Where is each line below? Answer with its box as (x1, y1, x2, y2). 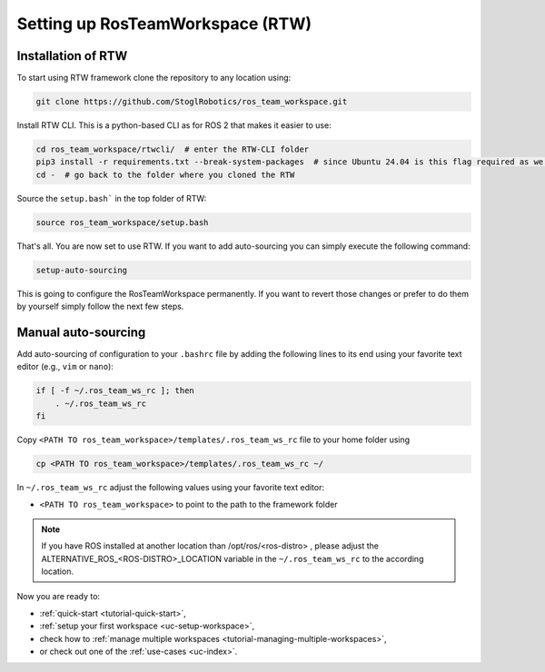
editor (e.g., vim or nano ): (16, 361, 114, 372)
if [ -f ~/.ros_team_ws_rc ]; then (35, 386, 194, 396)
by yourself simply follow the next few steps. (16, 301, 184, 312)
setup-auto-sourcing (35, 264, 127, 275)
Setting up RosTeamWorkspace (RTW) (16, 14, 312, 34)
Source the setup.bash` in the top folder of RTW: (16, 193, 207, 203)
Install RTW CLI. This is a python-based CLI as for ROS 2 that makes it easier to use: (16, 120, 332, 131)
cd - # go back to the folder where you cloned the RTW (35, 169, 295, 180)
